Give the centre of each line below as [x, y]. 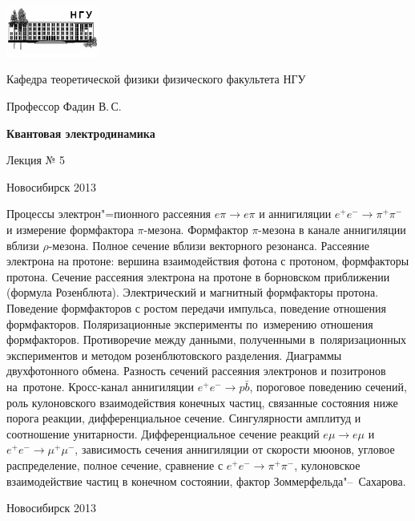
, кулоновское [327, 464]
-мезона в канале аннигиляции [332, 229]
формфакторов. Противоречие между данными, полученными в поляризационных [207, 339]
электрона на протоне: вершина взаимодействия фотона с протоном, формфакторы [208, 261]
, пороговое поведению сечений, [328, 386]
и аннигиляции [295, 214]
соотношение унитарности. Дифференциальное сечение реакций [163, 433]
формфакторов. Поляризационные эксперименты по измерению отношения [190, 323]
